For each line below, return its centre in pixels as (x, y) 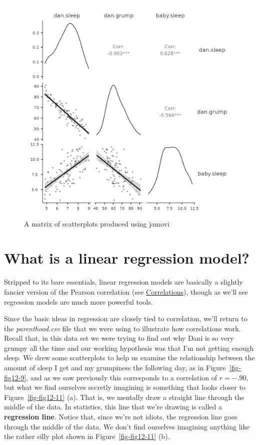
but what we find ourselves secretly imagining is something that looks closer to (125, 387)
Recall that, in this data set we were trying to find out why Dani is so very (119, 338)
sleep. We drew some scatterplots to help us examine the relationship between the (129, 358)
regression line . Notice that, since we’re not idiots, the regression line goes (121, 417)
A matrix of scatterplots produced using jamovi (97, 223)
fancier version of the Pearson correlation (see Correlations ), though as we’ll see (126, 291)
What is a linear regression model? (127, 258)
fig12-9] (15, 377)
